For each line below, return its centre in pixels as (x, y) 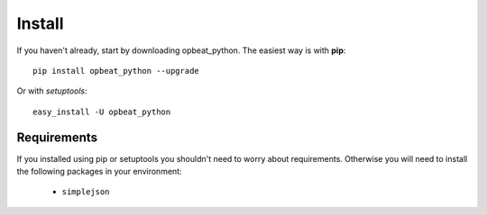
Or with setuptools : (52, 91)
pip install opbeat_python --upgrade (116, 71)
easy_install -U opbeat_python (102, 112)
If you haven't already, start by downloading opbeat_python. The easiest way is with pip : (181, 50)
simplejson (86, 192)
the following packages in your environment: (99, 172)
